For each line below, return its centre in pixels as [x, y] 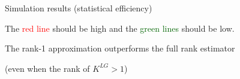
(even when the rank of [47, 68]
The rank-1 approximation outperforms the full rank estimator [120, 48]
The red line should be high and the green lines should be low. [120, 28]
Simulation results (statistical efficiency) [79, 8]
